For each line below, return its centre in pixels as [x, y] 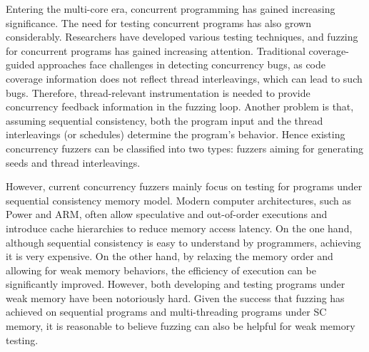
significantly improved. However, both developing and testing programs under [176, 284]
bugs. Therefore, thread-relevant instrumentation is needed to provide [158, 92]
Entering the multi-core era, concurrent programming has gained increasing [171, 9]
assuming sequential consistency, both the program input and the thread [165, 120]
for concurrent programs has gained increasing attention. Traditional [156, 50]
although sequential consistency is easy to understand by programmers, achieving [183, 242]
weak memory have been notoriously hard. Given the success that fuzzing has [175, 297]
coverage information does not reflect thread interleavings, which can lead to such [184, 78]
